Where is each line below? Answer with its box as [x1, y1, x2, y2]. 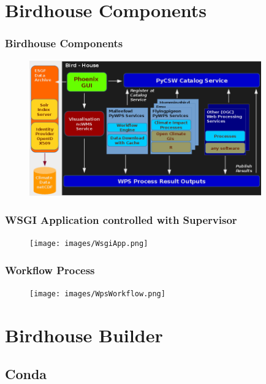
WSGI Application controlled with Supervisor [5, 212, 237, 227]
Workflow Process [5, 262, 95, 277]
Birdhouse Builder [5, 322, 163, 347]
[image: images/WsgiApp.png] [29, 239, 148, 248]
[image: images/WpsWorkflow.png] [29, 289, 165, 298]
